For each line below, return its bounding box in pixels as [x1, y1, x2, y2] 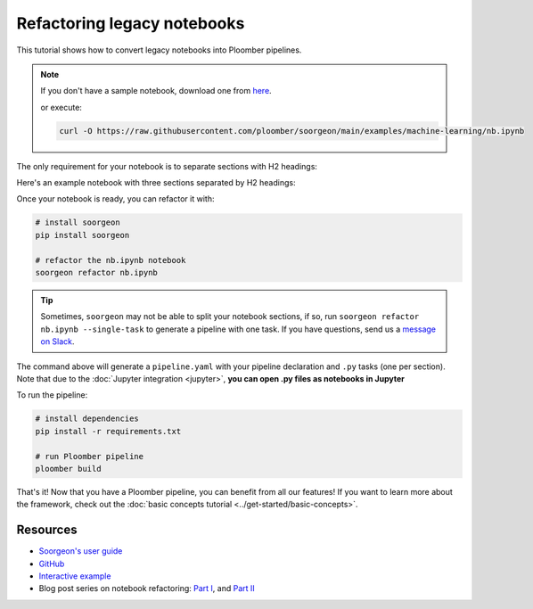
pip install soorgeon [35, 230, 130, 240]
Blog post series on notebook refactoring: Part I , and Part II [38, 583, 256, 594]
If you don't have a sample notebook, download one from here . [40, 86, 272, 96]
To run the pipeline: [16, 390, 88, 400]
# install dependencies [35, 414, 140, 424]
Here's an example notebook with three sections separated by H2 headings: [16, 177, 296, 188]
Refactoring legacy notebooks [16, 13, 245, 33]
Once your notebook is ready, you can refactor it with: [16, 193, 215, 204]
